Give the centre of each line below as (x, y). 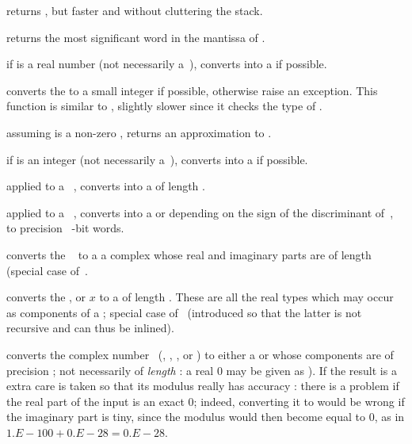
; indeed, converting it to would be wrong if (299, 401)
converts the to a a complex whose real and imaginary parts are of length (189, 254)
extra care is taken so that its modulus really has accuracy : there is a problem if (203, 386)
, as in (389, 417)
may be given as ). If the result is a (311, 370)
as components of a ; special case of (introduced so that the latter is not (184, 312)
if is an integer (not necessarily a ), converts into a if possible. (157, 159)
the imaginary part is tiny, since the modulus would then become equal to (186, 417)
